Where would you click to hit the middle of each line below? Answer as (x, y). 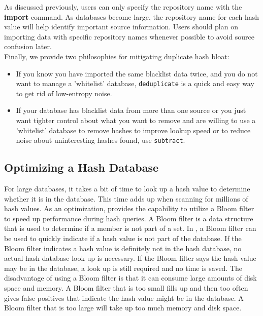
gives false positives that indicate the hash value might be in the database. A (124, 298)
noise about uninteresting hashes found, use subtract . (101, 140)
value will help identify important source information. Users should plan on (121, 27)
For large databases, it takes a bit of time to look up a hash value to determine (127, 189)
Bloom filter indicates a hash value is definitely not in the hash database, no (123, 248)
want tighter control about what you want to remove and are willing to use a (136, 120)
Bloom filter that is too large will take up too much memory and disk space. (123, 308)
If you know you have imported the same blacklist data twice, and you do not (137, 73)
